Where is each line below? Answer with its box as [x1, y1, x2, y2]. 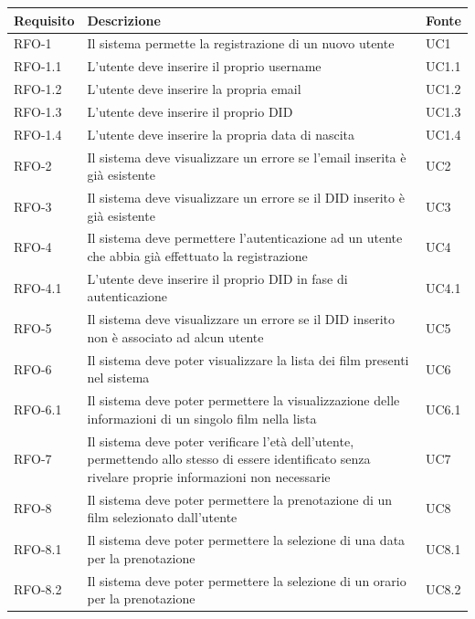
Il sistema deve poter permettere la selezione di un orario [87, 571, 406, 590]
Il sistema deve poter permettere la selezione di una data [87, 530, 406, 550]
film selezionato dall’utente [87, 508, 237, 527]
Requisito [14, 10, 75, 29]
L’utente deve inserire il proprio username [87, 57, 322, 76]
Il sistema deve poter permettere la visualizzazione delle [87, 391, 400, 410]
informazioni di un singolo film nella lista [87, 408, 317, 427]
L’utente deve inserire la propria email [87, 79, 301, 99]
